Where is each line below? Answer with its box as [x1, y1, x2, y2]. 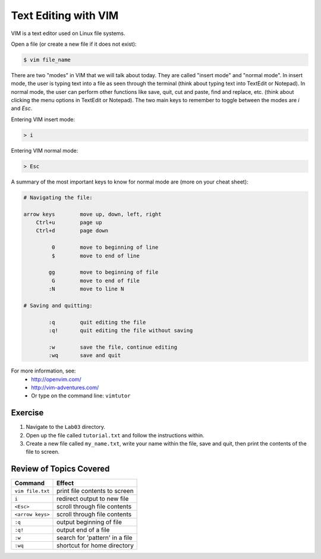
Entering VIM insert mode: [11, 116, 75, 123]
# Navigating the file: [23, 194, 93, 201]
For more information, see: [11, 367, 76, 374]
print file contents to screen [56, 487, 134, 495]
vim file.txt [14, 488, 50, 494]
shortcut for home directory [56, 541, 134, 549]
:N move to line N [48, 286, 124, 292]
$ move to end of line [51, 252, 140, 259]
